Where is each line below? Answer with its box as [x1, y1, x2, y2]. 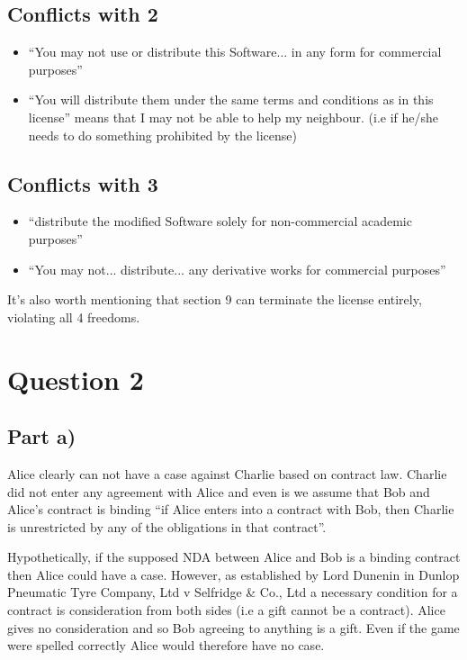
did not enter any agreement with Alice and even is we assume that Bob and [7, 482, 430, 501]
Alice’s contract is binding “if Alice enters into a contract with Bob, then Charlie [7, 500, 454, 519]
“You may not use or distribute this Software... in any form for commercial [28, 42, 442, 61]
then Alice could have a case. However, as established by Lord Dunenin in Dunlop [7, 565, 460, 583]
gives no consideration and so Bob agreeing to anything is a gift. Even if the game [7, 618, 460, 637]
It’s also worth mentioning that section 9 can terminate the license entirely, [7, 290, 422, 309]
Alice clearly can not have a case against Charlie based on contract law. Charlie [7, 464, 447, 483]
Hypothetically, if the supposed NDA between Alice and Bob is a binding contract [7, 547, 461, 566]
